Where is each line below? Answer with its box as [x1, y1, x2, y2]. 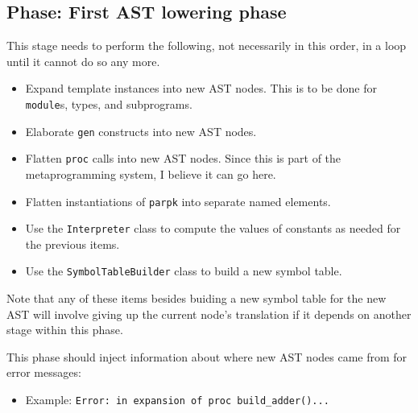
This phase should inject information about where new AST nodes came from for [6, 348, 408, 365]
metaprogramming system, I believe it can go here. [25, 165, 276, 182]
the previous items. [25, 235, 120, 252]
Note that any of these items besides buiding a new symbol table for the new [6, 290, 387, 307]
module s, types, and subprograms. [25, 95, 192, 112]
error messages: [6, 364, 81, 381]
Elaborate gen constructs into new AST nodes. [25, 122, 257, 139]
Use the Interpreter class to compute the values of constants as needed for [25, 220, 401, 237]
